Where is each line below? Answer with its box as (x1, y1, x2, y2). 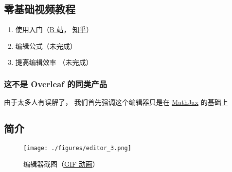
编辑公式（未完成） (15, 40, 77, 51)
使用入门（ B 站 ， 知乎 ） (15, 24, 93, 35)
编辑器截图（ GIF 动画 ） (23, 158, 99, 169)
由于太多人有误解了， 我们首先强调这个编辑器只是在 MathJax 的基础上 (4, 97, 228, 107)
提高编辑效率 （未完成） (15, 57, 93, 67)
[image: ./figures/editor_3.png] (23, 145, 131, 152)
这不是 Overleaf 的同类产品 (4, 77, 107, 90)
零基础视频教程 (4, 1, 75, 17)
